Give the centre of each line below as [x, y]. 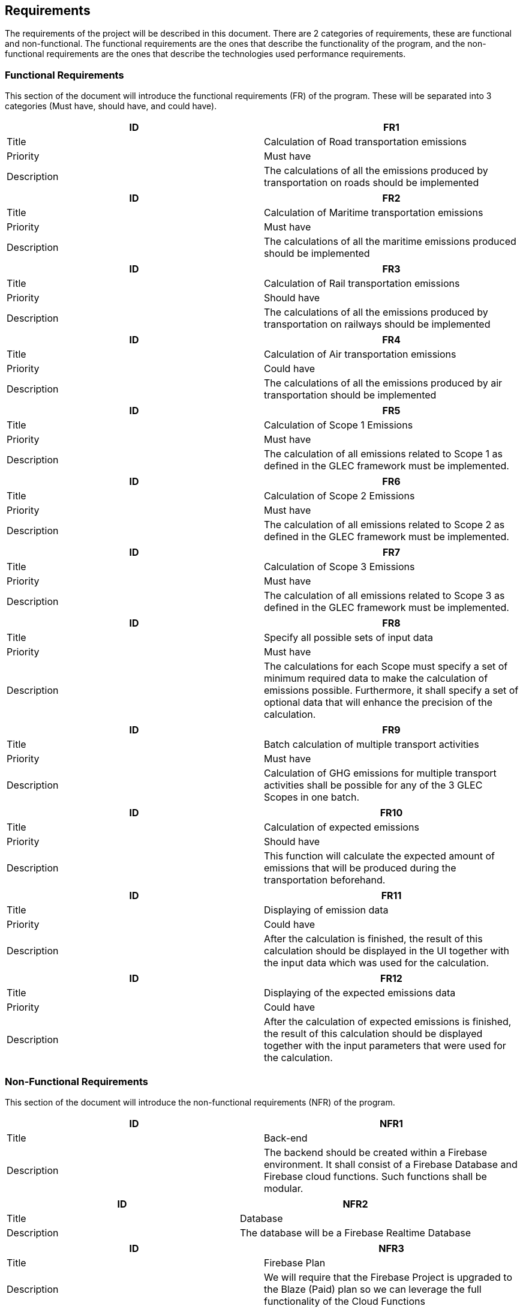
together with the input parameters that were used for [385, 1046]
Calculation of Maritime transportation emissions [374, 213]
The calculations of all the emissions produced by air [383, 383]
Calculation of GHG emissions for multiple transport [380, 773]
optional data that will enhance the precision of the [378, 703]
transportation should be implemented [350, 395]
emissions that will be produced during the [360, 868]
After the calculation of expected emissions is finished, [388, 1022]
